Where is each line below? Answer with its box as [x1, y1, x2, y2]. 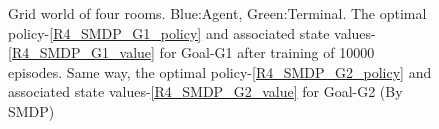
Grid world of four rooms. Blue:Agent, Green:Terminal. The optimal [8, 3, 427, 23]
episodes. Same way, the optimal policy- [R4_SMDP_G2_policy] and [8, 61, 432, 82]
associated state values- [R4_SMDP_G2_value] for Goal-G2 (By [8, 81, 403, 102]
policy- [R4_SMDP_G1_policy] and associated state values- [8, 22, 376, 43]
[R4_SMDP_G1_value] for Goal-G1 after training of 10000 [8, 42, 375, 63]
